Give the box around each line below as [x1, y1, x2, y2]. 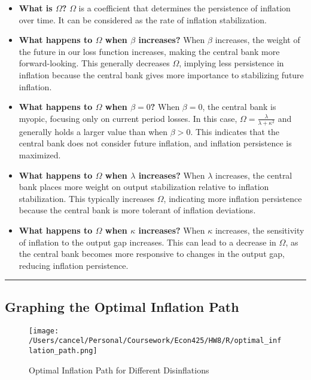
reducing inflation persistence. [19, 259, 129, 271]
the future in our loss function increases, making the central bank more [19, 45, 280, 57]
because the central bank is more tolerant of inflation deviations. [19, 204, 256, 216]
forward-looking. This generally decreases [19, 57, 170, 69]
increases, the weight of [215, 33, 300, 46]
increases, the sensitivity [215, 224, 304, 237]
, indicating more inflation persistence [163, 192, 302, 204]
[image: [29, 326, 59, 335]
